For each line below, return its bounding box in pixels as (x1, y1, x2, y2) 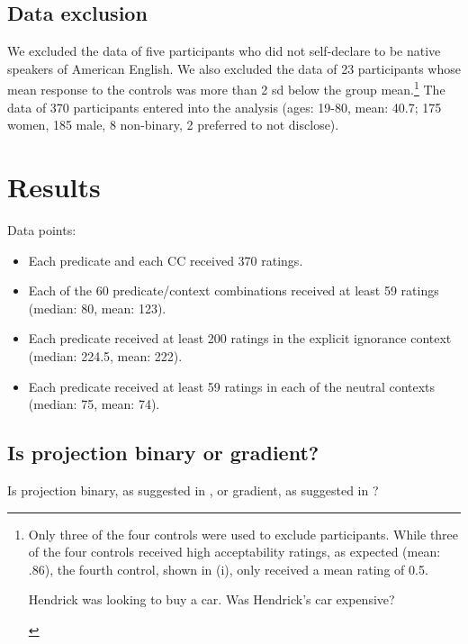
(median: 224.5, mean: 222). (28, 346, 183, 365)
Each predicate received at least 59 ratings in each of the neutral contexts (28, 376, 436, 395)
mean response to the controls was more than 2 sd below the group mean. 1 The (7, 77, 445, 99)
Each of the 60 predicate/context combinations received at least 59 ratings (28, 281, 439, 300)
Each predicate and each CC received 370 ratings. (28, 250, 303, 269)
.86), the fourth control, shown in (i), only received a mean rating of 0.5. (28, 559, 428, 578)
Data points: (7, 220, 76, 239)
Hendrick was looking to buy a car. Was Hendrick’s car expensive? (28, 590, 395, 609)
